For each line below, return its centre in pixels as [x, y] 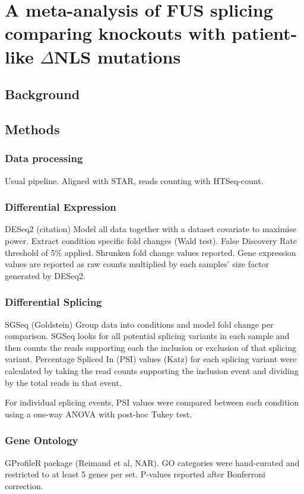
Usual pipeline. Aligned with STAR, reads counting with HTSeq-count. [134, 180]
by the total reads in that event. [63, 382]
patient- [265, 33]
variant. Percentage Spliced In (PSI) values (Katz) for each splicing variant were [151, 359]
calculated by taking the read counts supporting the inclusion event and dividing [152, 370]
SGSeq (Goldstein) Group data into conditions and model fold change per [139, 324]
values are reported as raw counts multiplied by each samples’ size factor [137, 264]
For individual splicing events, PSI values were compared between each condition [152, 402]
